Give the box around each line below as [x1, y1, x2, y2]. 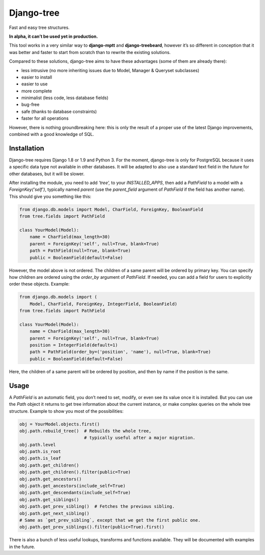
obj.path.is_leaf [19, 455, 61, 461]
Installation [9, 144, 44, 152]
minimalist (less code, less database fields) [21, 95, 109, 101]
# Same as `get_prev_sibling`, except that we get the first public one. [19, 517, 201, 523]
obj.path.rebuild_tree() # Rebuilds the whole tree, [19, 428, 152, 434]
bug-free [21, 102, 40, 107]
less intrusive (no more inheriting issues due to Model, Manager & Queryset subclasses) [21, 67, 200, 73]
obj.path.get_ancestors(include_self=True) [19, 483, 126, 489]
